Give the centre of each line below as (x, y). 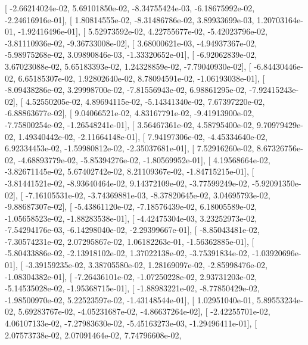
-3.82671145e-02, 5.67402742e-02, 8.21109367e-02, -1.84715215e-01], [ (130, 171)
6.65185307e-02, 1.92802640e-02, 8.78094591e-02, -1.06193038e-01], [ (141, 78)
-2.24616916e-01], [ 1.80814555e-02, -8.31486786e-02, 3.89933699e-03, (130, 19)
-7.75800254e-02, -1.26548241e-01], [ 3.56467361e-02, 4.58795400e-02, (130, 124)
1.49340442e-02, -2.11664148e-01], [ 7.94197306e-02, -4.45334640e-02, (143, 136)
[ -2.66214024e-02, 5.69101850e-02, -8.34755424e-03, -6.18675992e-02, (130, 8)
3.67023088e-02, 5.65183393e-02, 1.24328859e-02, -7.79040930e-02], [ (128, 66)
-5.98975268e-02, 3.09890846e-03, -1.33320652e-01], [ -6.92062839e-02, (131, 55)
